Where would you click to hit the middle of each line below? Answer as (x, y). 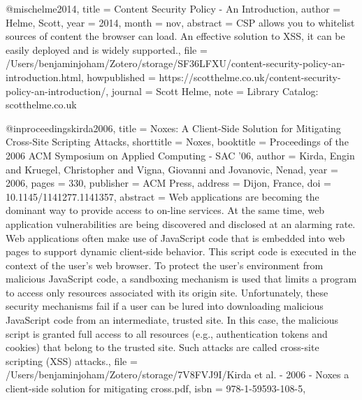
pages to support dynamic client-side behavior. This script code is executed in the (181, 251)
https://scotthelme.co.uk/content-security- (250, 77)
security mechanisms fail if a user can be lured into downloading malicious (165, 306)
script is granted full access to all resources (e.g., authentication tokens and (167, 333)
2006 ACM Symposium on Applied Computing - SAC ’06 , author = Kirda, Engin (180, 155)
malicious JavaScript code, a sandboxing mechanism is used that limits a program (181, 279)
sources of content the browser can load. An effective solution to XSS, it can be (175, 36)
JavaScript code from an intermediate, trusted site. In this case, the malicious (172, 320)
